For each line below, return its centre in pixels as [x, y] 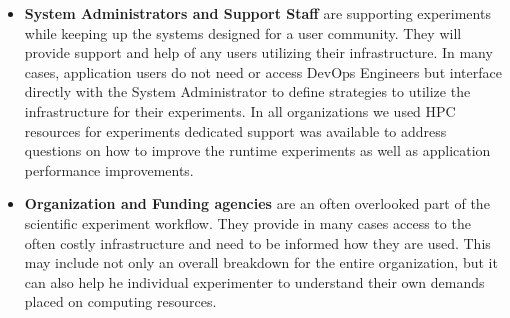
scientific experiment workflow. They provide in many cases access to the [247, 222]
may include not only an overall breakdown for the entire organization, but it [261, 262]
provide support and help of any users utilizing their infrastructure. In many [258, 52]
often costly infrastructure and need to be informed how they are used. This [257, 242]
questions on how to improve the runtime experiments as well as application [257, 150]
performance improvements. [109, 169]
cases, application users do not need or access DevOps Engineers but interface [263, 71]
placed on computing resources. [120, 301]
